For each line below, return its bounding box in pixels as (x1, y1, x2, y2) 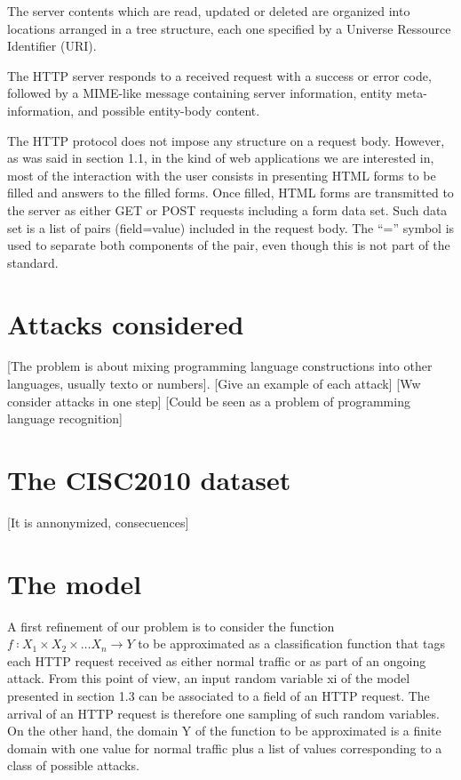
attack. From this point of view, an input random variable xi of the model (7, 669, 410, 688)
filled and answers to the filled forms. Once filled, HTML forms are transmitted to (7, 183, 454, 202)
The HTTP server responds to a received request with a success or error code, (7, 66, 432, 84)
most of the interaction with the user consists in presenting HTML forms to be (7, 165, 436, 184)
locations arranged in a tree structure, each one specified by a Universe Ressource (7, 19, 451, 37)
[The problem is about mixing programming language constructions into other (7, 357, 433, 375)
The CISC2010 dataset (7, 462, 291, 497)
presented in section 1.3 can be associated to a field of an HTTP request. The (7, 687, 430, 705)
